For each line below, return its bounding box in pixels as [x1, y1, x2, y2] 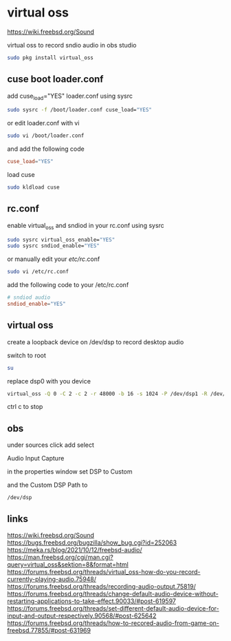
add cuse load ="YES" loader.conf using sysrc [7, 92, 133, 101]
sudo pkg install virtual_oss [7, 54, 94, 61]
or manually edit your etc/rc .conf [7, 255, 100, 263]
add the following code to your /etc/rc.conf [7, 281, 129, 289]
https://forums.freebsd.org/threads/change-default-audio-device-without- [7, 590, 219, 598]
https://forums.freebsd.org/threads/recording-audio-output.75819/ [7, 582, 196, 591]
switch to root [7, 351, 47, 359]
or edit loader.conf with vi [7, 119, 80, 127]
